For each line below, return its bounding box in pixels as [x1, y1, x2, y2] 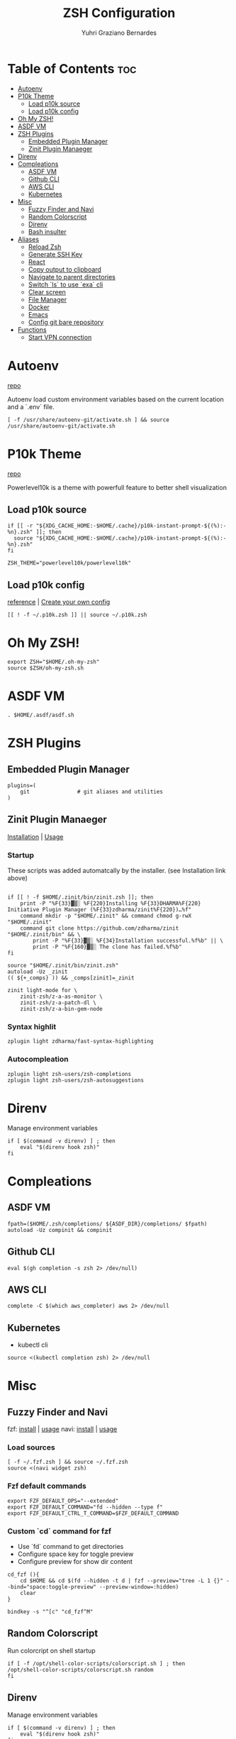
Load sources [7, 1443, 55, 1452]
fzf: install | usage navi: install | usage [7, 1425, 118, 1433]
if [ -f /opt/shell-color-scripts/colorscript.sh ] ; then [7, 1660, 186, 1667]
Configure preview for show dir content [17, 1557, 133, 1566]
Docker [28, 303, 50, 311]
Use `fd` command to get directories [17, 1543, 124, 1551]
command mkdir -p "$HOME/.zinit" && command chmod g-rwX [20, 913, 192, 920]
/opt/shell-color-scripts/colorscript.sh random [7, 1666, 154, 1673]
